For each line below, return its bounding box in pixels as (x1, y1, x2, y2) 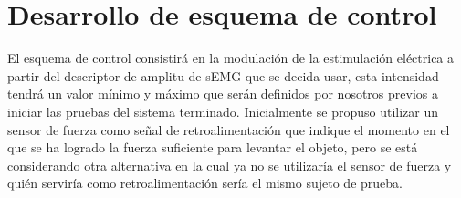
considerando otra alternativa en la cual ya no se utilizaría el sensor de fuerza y (7, 155, 452, 174)
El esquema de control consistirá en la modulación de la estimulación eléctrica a (7, 48, 455, 68)
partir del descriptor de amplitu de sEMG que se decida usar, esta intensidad (7, 66, 439, 85)
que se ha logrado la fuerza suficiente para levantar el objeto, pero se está (7, 138, 418, 157)
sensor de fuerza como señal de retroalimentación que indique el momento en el (7, 120, 450, 139)
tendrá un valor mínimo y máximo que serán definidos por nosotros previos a (7, 84, 438, 103)
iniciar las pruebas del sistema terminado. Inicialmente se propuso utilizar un (7, 101, 438, 120)
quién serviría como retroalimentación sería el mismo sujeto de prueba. (7, 173, 403, 193)
